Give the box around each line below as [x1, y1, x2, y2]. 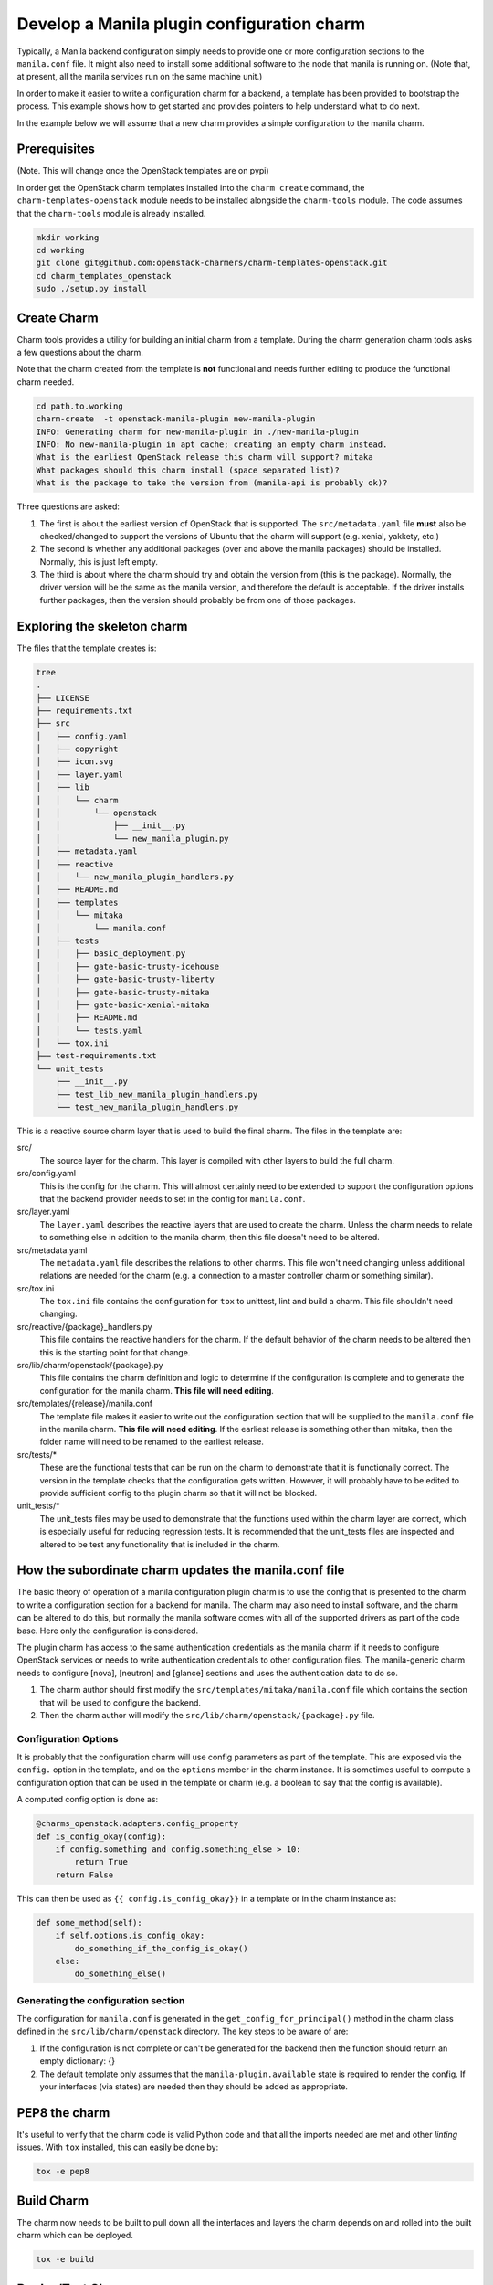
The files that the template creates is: [16, 643, 157, 654]
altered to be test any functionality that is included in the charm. [39, 1538, 280, 1549]
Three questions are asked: [16, 501, 121, 512]
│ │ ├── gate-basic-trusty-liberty [36, 974, 215, 984]
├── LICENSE [36, 693, 90, 703]
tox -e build [36, 2254, 95, 2265]
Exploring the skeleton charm [16, 618, 188, 634]
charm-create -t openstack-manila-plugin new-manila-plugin [36, 414, 316, 424]
